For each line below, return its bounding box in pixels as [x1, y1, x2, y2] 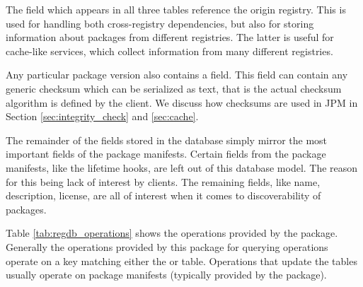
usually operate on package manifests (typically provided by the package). [6, 267, 327, 282]
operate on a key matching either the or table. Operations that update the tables [6, 253, 357, 268]
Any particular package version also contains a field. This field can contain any [6, 67, 348, 82]
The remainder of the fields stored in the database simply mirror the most [6, 132, 328, 147]
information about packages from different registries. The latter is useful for [6, 30, 334, 45]
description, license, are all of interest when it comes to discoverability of [6, 188, 321, 203]
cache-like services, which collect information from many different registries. [6, 43, 333, 58]
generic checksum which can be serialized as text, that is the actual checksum [6, 81, 342, 95]
